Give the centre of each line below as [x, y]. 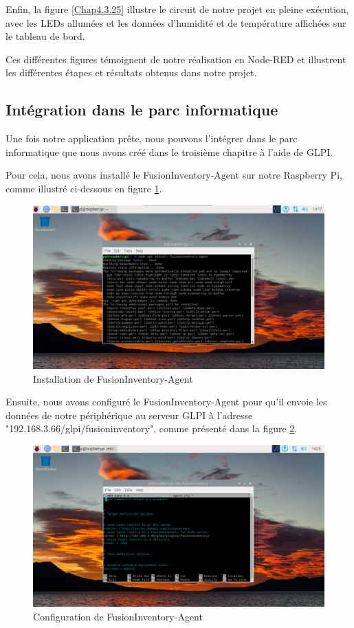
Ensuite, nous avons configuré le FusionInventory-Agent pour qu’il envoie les [166, 402]
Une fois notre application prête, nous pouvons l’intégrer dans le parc [152, 138]
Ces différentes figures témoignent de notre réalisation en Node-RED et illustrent [176, 59]
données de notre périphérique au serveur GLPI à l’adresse [129, 415]
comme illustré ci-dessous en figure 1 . [84, 188]
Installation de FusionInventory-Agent [113, 378]
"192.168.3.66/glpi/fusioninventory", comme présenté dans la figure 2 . [152, 428]
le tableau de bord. [45, 36]
